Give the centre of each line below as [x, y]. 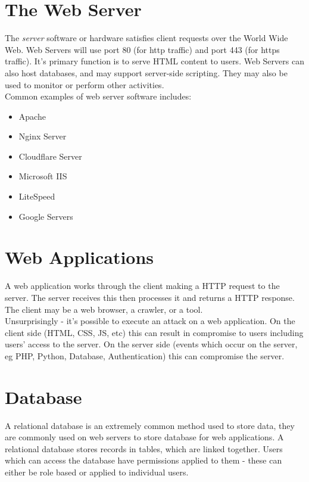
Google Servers [46, 216]
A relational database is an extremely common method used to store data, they [150, 425]
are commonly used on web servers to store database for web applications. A [144, 437]
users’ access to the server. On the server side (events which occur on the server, [151, 344]
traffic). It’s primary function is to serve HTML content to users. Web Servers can [154, 61]
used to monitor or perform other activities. [85, 84]
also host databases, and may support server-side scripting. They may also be [146, 72]
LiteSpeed [37, 196]
